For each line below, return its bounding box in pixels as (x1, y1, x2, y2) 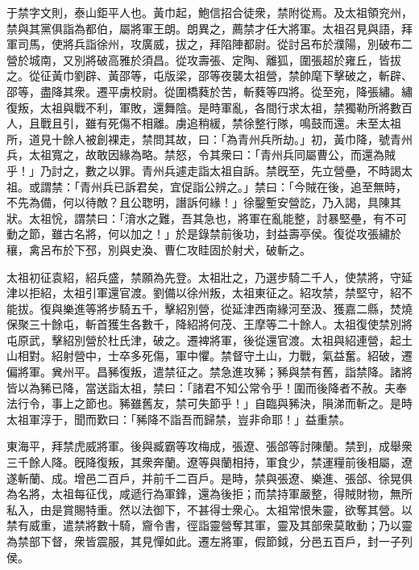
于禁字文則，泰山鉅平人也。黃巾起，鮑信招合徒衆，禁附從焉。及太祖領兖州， (6, 4, 413, 20)
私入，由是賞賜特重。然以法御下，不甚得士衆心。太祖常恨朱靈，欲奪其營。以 (6, 501, 413, 518)
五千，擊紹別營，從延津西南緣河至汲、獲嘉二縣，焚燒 (130, 300, 413, 316)
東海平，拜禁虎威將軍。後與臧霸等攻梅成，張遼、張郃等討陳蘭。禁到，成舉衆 (6, 438, 413, 455)
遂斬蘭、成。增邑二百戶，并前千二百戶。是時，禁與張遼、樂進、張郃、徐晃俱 (6, 469, 413, 486)
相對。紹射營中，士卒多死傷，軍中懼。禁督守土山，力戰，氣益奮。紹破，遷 (17, 347, 413, 364)
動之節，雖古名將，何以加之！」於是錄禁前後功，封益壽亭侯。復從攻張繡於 (6, 225, 401, 242)
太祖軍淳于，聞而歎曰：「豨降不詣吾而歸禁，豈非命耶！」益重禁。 (6, 410, 351, 427)
